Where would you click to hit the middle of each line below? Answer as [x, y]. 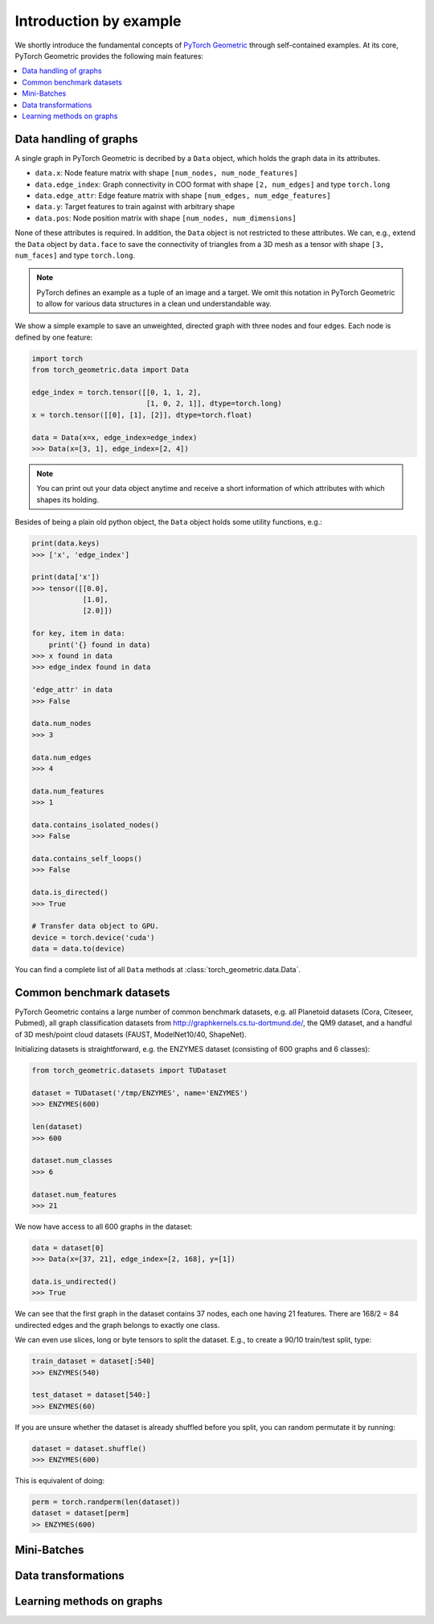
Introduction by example [98, 21]
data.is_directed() [70, 892]
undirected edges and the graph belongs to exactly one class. [117, 1325]
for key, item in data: [79, 633]
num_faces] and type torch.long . [75, 255]
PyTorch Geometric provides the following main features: [109, 56]
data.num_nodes [61, 723]
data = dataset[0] [68, 1248]
